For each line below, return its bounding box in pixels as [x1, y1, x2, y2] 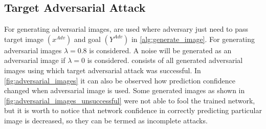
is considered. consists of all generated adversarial [87, 55, 243, 66]
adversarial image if [4, 55, 65, 66]
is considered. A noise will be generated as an [89, 45, 232, 55]
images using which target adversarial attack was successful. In [4, 64, 201, 75]
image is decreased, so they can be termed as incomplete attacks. [4, 115, 208, 125]
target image [4, 33, 44, 44]
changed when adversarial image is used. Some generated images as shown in [4, 85, 245, 96]
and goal [74, 33, 101, 44]
